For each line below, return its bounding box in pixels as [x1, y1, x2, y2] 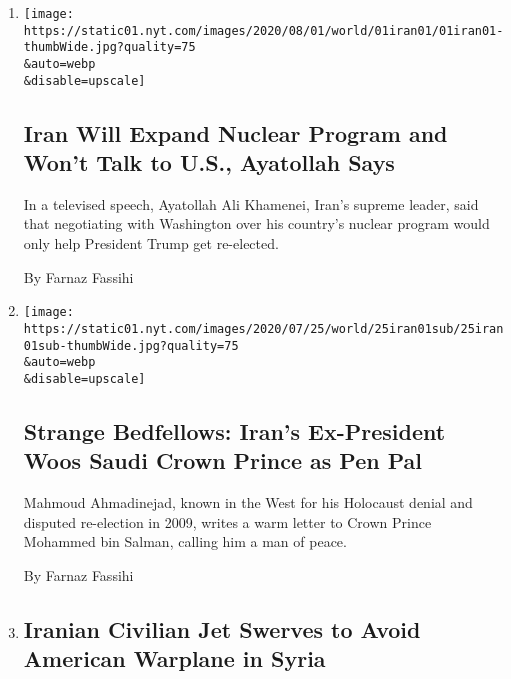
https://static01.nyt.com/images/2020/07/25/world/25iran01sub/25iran [23, 321, 504, 336]
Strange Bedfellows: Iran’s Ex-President [23, 415, 446, 446]
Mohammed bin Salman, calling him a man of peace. [23, 531, 347, 552]
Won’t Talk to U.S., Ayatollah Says [23, 147, 395, 178]
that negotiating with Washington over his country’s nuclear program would [23, 213, 490, 234]
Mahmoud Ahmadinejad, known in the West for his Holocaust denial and [23, 492, 473, 513]
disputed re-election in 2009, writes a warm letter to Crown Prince [23, 511, 432, 532]
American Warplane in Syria [23, 643, 326, 674]
